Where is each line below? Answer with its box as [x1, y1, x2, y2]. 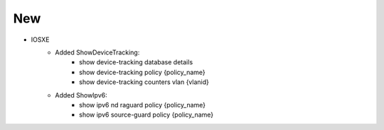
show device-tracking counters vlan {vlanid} [79, 78, 210, 86]
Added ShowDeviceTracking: [55, 48, 140, 57]
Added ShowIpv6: [55, 90, 107, 99]
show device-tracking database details [79, 58, 193, 66]
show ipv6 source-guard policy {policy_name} [79, 110, 214, 119]
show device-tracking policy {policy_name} [79, 68, 206, 76]
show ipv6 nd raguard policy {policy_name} [79, 100, 206, 109]
